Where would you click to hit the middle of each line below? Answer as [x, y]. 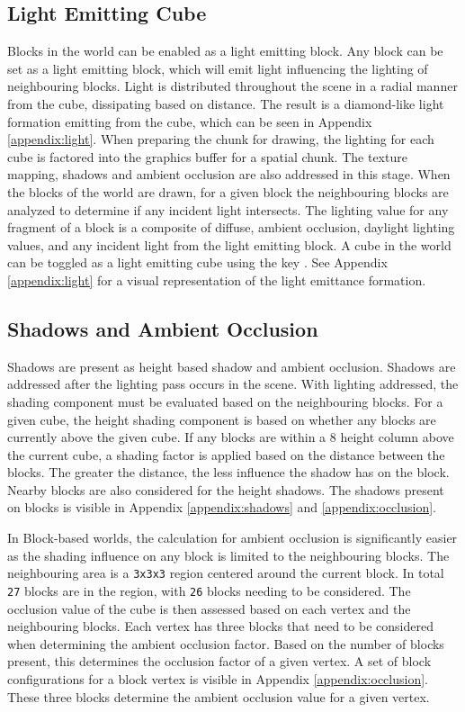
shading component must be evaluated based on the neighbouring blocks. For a [225, 401]
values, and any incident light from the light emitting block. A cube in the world [229, 244]
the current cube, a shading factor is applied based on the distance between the [226, 454]
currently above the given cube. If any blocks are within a [167, 437]
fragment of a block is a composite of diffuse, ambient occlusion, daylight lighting [231, 227]
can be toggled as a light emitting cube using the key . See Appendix [197, 262]
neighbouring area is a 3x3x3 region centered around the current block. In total [226, 573]
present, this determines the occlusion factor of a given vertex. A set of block [219, 661]
